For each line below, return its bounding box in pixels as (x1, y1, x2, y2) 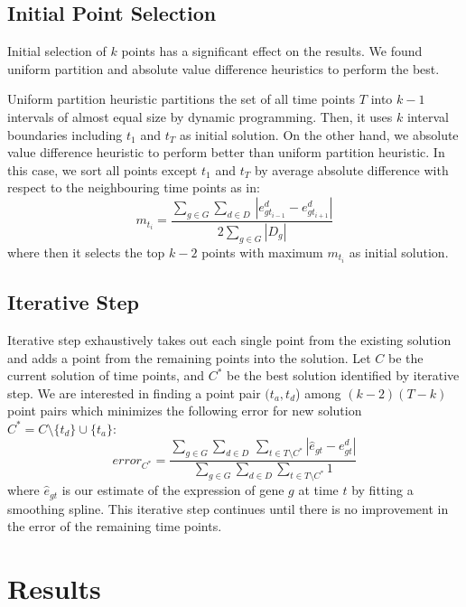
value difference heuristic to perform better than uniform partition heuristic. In (7, 143, 445, 162)
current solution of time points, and (7, 366, 205, 385)
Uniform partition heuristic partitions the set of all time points (7, 89, 356, 108)
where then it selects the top (7, 242, 165, 261)
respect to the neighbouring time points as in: (7, 178, 260, 197)
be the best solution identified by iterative (227, 366, 460, 385)
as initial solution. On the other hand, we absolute (179, 125, 459, 144)
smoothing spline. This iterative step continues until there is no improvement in (7, 499, 449, 518)
